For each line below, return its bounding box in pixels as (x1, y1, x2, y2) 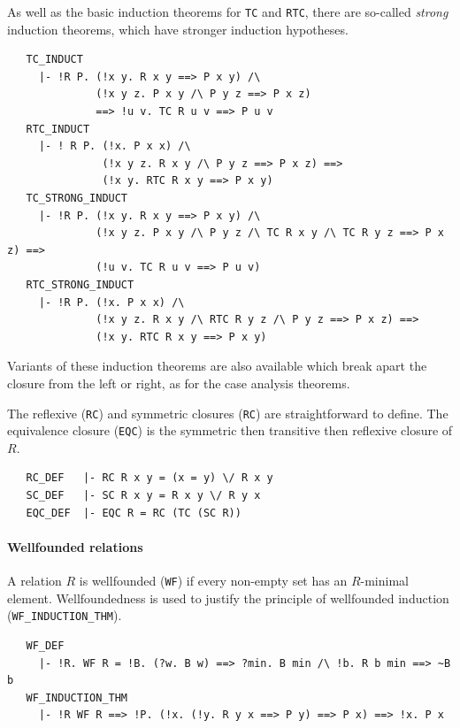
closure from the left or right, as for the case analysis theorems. (7, 373, 350, 392)
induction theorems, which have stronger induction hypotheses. (7, 19, 349, 38)
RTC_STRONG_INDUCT (26, 278, 134, 291)
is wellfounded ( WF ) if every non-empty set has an (79, 571, 348, 590)
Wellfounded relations (7, 537, 143, 556)
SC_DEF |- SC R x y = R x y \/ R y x (26, 489, 261, 502)
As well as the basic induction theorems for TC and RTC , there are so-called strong (7, 3, 448, 20)
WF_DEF (26, 639, 65, 652)
